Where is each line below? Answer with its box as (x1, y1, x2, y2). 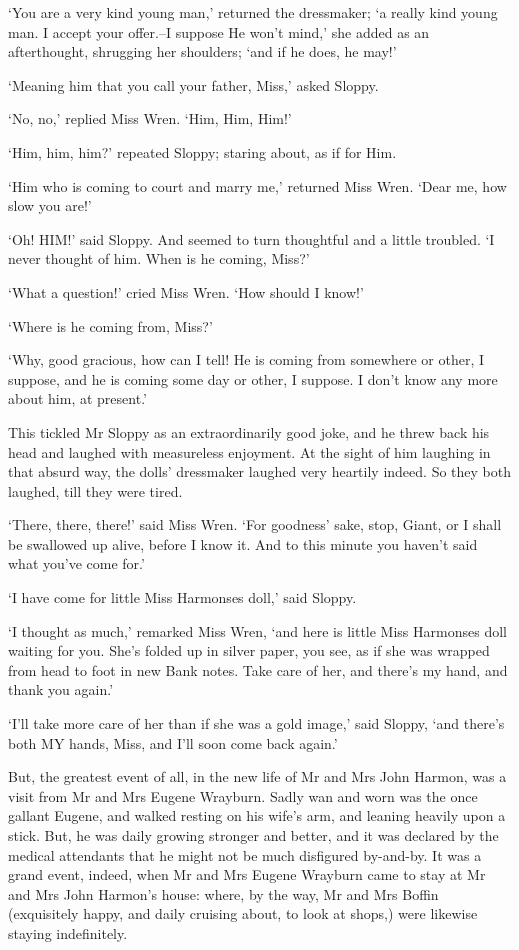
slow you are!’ (8, 195, 92, 216)
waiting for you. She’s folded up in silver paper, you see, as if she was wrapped (8, 640, 490, 661)
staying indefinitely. (8, 922, 128, 943)
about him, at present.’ (8, 388, 147, 409)
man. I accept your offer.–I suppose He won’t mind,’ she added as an (8, 21, 430, 42)
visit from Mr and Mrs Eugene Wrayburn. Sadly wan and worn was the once (8, 785, 478, 806)
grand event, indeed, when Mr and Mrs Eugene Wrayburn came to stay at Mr (8, 864, 486, 885)
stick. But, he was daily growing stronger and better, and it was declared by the (8, 825, 499, 845)
